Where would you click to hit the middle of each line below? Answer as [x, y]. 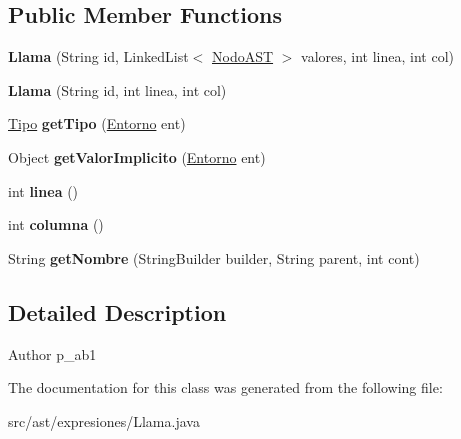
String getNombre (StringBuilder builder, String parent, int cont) [214, 257]
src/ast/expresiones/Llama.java [104, 420]
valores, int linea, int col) [378, 56]
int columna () [56, 224]
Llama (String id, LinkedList [98, 56]
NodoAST [242, 56]
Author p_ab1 [52, 353]
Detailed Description [117, 311]
